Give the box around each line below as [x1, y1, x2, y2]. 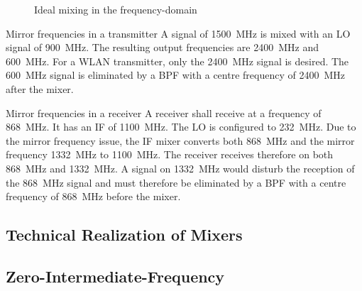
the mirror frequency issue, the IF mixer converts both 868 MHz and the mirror [6, 133, 355, 148]
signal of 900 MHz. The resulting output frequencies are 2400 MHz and [6, 40, 319, 55]
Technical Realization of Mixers [6, 224, 243, 246]
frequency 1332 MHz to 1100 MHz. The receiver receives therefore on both [6, 147, 334, 162]
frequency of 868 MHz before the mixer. [6, 189, 181, 204]
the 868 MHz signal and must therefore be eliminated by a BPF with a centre [6, 175, 346, 190]
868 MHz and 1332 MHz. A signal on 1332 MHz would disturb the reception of [6, 160, 355, 175]
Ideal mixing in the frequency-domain [34, 2, 197, 16]
